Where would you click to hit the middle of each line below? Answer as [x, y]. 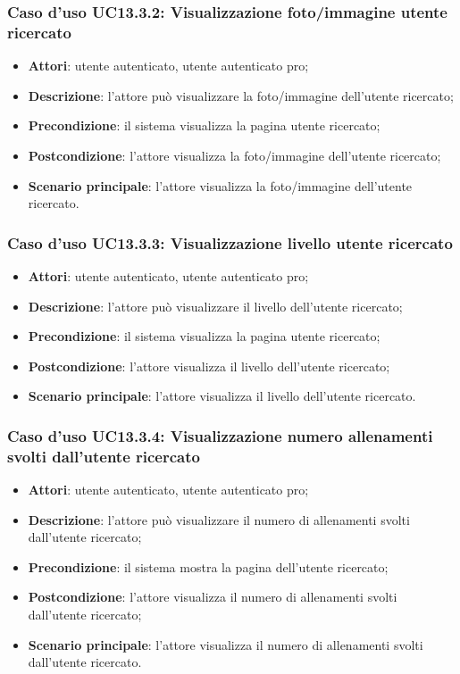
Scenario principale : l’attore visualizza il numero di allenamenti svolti [226, 644]
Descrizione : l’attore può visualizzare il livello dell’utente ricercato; [215, 306]
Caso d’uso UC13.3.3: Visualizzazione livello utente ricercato [230, 242]
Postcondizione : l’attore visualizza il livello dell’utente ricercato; [209, 366]
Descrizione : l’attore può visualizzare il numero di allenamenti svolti [219, 519]
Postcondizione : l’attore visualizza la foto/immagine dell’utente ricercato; [234, 155]
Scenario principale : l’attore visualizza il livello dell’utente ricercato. [222, 396]
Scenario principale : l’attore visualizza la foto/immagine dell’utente [220, 185]
